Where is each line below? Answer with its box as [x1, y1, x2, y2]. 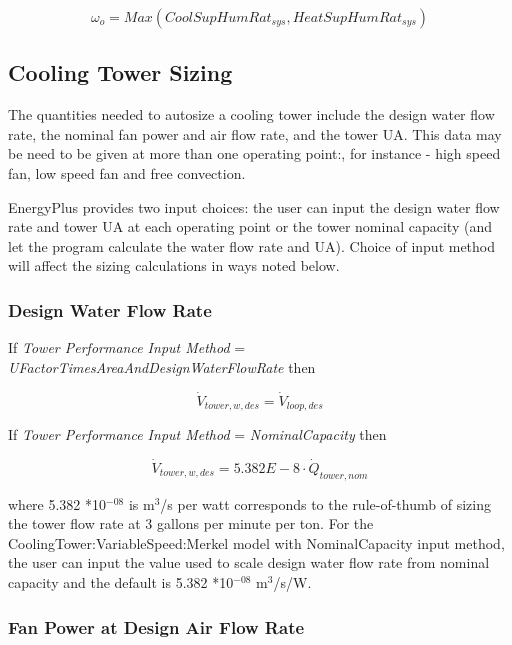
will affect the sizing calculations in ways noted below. [8, 255, 340, 276]
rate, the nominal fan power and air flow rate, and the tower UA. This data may [8, 123, 502, 144]
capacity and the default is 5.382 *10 [8, 572, 234, 593]
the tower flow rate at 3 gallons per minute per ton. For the [8, 513, 374, 534]
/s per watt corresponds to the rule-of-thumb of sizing [160, 493, 491, 514]
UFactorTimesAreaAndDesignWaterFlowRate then [8, 356, 316, 377]
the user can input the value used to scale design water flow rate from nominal [8, 552, 490, 573]
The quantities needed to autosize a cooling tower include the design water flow [8, 104, 495, 125]
